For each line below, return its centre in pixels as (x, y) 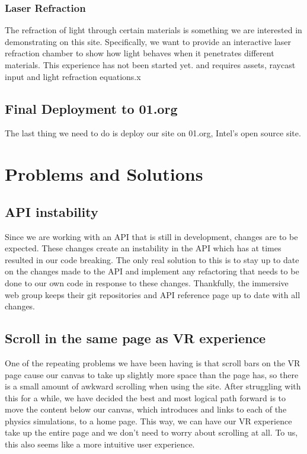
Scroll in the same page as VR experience (135, 338)
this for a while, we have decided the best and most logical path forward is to (145, 397)
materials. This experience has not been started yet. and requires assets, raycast (150, 65)
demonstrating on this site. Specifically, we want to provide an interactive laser (148, 41)
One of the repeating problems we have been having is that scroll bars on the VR (153, 362)
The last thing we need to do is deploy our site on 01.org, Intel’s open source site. (153, 133)
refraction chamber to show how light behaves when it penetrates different (140, 53)
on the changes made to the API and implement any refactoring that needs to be (152, 271)
